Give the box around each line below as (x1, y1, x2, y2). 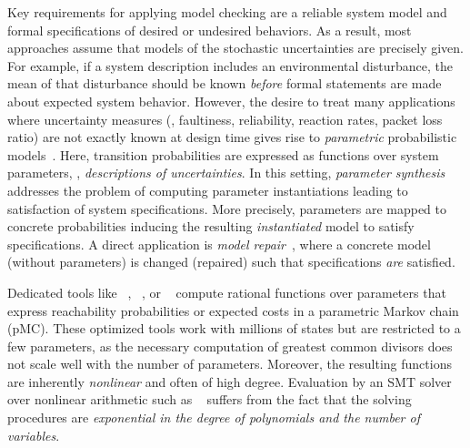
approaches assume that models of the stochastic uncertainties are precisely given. (7, 38, 464, 57)
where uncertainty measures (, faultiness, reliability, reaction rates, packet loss (7, 109, 443, 128)
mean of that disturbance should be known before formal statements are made (7, 74, 442, 93)
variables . (7, 425, 60, 444)
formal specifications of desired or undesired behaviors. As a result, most (7, 20, 412, 39)
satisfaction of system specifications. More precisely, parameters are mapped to (7, 199, 446, 218)
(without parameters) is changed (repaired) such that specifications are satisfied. (7, 252, 455, 271)
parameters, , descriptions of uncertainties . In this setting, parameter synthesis (7, 163, 445, 182)
